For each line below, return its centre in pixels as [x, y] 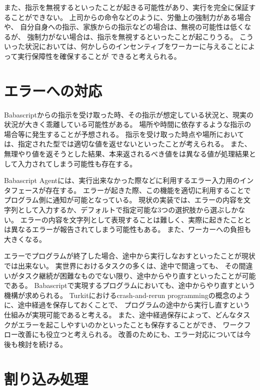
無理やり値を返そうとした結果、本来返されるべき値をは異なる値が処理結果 [126, 154]
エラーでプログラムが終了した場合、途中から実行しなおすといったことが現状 [130, 256]
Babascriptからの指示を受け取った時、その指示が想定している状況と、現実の [129, 114]
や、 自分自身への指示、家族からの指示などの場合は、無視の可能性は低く [124, 27]
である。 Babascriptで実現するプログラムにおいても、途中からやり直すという [130, 285]
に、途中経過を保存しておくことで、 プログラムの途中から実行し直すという [127, 305]
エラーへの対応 [53, 90]
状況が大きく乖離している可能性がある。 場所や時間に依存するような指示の [128, 124]
